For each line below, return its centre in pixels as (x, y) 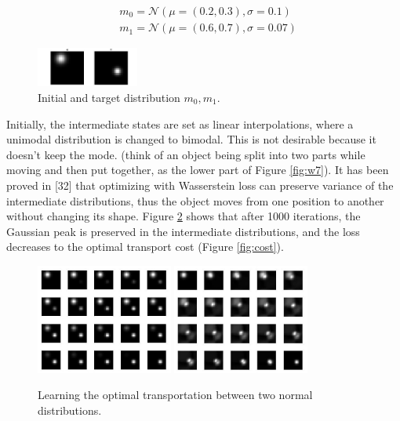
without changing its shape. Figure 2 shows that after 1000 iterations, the (184, 216)
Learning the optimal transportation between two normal (175, 395)
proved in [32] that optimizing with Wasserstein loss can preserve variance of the (200, 185)
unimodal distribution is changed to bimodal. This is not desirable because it (191, 139)
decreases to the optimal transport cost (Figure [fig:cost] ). (145, 247)
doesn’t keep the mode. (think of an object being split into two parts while (186, 154)
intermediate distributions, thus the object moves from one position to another (195, 200)
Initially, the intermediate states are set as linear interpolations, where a (180, 123)
